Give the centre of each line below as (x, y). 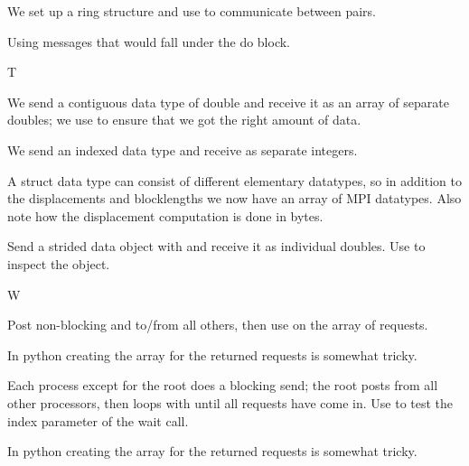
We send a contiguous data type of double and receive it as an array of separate (228, 102)
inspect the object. (59, 263)
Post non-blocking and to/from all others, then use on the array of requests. (218, 325)
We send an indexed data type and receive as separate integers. (183, 149)
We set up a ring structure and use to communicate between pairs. (192, 11)
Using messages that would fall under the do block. (149, 41)
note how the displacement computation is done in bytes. (165, 215)
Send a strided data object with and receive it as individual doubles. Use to (216, 246)
